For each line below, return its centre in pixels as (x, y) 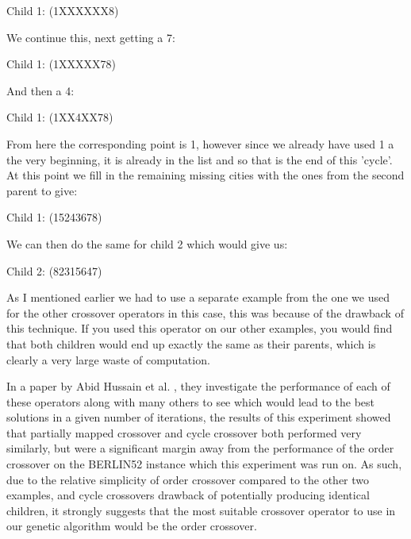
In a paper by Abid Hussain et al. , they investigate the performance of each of (198, 386)
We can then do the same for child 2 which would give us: (147, 243)
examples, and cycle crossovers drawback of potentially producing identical (188, 495)
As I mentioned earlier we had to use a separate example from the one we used (198, 297)
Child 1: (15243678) (54, 217)
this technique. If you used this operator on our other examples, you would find (200, 328)
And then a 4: (40, 90)
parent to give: (42, 190)
